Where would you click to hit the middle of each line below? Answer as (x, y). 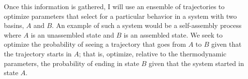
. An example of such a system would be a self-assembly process (147, 25)
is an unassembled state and (72, 34)
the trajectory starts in (38, 53)
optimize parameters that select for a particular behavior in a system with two (120, 16)
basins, (14, 25)
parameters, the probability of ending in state (72, 63)
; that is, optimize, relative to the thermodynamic (153, 53)
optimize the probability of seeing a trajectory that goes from (95, 44)
